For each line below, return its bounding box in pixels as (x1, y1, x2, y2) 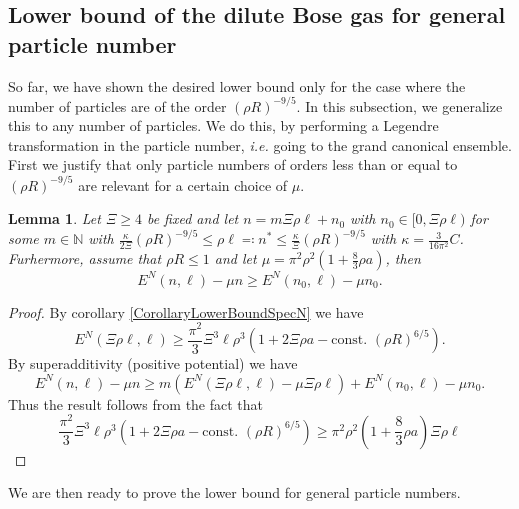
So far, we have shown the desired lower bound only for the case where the (8, 75, 466, 96)
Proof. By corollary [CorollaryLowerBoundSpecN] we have (8, 301, 364, 322)
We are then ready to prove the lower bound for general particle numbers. (8, 482, 461, 503)
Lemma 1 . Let (8, 208, 101, 229)
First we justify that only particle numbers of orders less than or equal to (8, 154, 458, 175)
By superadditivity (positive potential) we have (8, 353, 298, 374)
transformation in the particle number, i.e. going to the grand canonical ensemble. (8, 134, 512, 155)
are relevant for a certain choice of (78, 174, 288, 195)
